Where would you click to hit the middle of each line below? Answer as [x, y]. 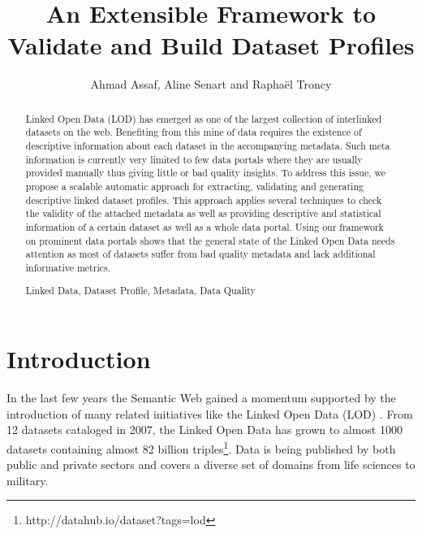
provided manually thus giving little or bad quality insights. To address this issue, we [206, 173]
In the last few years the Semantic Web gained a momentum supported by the [201, 398]
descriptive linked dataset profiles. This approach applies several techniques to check [204, 200]
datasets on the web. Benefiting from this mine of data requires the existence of [194, 132]
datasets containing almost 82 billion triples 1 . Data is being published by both [201, 447]
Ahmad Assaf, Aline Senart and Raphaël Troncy [211, 84]
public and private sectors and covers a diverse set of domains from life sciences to [211, 465]
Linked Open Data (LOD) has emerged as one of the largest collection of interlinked [204, 118]
